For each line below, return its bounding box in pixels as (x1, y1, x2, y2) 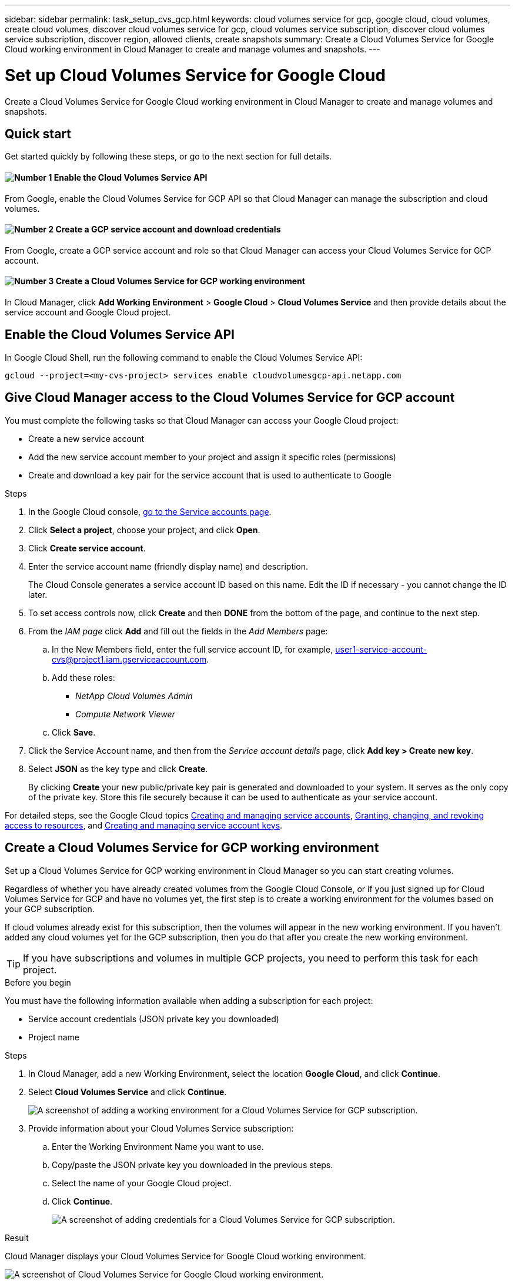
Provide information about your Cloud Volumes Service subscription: (28, 1123, 294, 1133)
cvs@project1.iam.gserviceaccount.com (52, 654, 207, 664)
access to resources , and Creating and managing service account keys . (5, 820, 283, 830)
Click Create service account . (28, 543, 146, 553)
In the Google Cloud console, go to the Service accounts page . (28, 506, 272, 517)
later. (28, 589, 48, 600)
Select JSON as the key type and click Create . (28, 763, 208, 774)
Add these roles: (52, 672, 115, 683)
